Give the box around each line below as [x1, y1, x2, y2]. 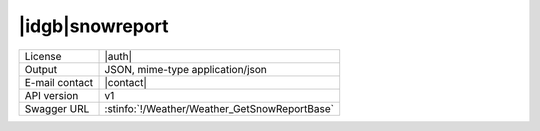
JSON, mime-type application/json [104, 62, 267, 76]
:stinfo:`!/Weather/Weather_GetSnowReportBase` [104, 101, 335, 115]
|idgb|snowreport [18, 15, 169, 37]
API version [24, 88, 79, 102]
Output [24, 62, 58, 76]
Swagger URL [24, 101, 90, 115]
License [24, 49, 62, 63]
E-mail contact [24, 75, 94, 89]
